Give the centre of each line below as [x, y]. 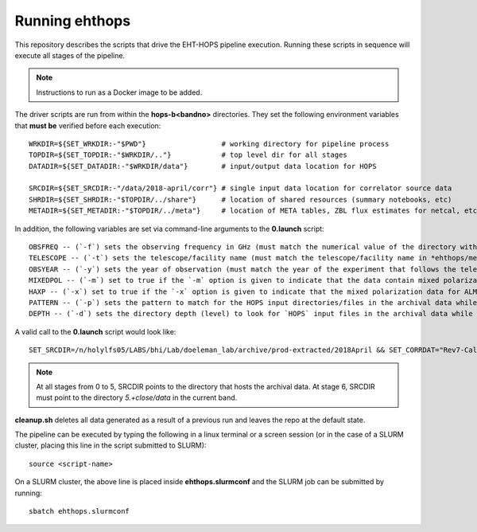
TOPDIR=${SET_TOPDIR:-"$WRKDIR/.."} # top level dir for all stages [188, 155]
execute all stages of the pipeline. [70, 55]
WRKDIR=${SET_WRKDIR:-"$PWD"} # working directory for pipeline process [209, 144]
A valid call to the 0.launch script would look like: [95, 331]
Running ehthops [73, 21]
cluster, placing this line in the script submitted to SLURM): [111, 445]
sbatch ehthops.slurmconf [79, 511]
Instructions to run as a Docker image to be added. [119, 92]
